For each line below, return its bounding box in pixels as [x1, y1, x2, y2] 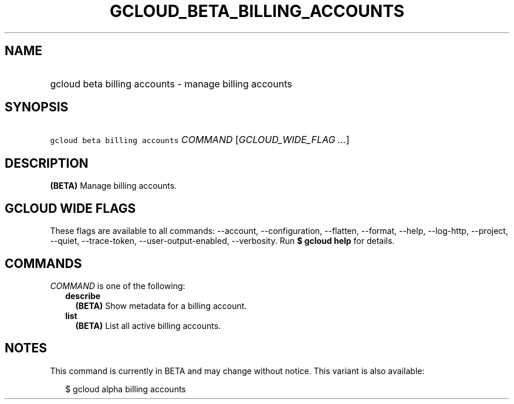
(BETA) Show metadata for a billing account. [75, 300, 247, 311]
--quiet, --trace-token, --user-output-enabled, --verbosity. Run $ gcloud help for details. [50, 236, 395, 246]
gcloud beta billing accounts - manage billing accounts [50, 77, 292, 90]
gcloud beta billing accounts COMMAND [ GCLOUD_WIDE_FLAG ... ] [50, 134, 350, 146]
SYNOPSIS [5, 100, 69, 115]
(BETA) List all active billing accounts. [75, 320, 221, 331]
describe [65, 290, 101, 301]
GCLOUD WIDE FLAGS [5, 201, 136, 216]
